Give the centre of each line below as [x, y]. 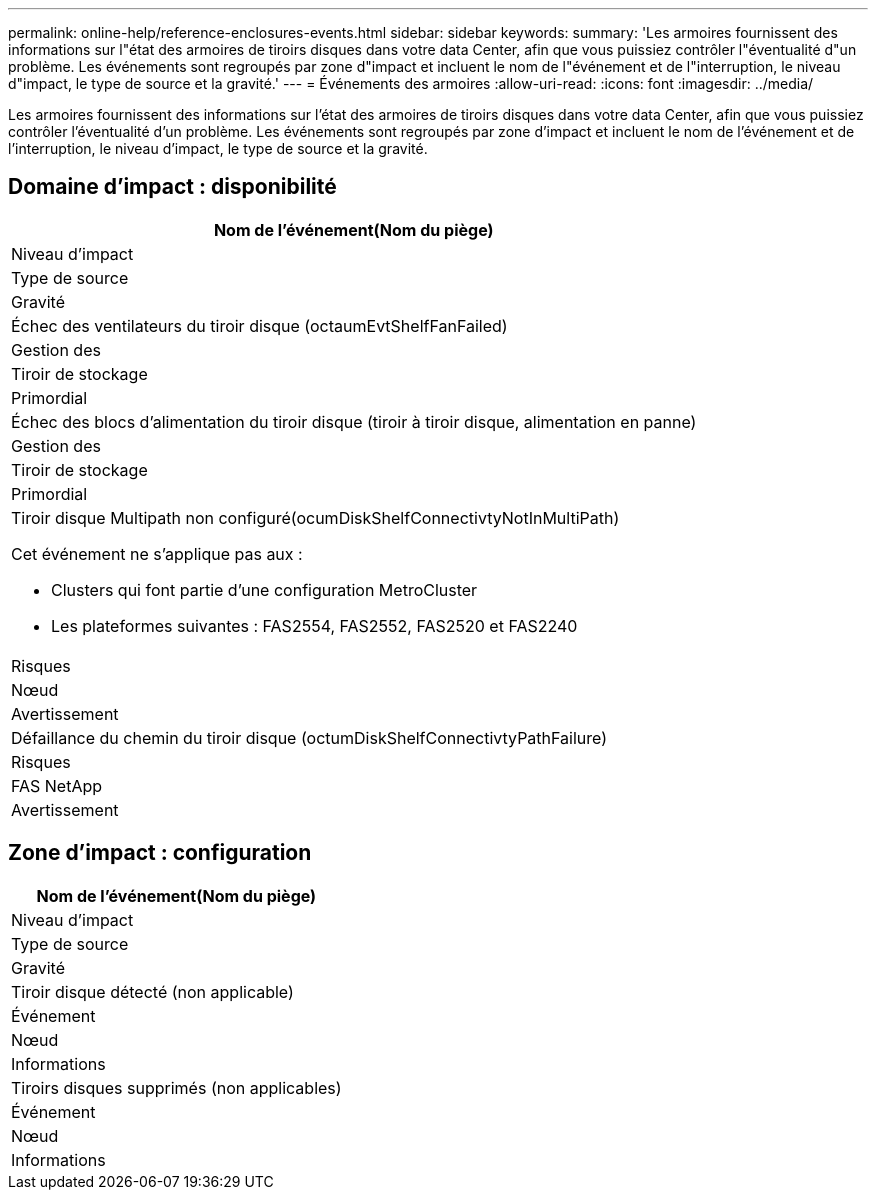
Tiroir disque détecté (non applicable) [152, 991]
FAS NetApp [57, 785]
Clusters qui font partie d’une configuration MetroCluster [264, 589]
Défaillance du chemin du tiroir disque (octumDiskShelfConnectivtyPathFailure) [309, 737]
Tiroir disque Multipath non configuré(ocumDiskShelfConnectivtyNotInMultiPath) [315, 517]
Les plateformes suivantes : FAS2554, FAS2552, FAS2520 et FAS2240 [314, 625]
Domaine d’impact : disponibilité [172, 187]
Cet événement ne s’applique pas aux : [157, 553]
